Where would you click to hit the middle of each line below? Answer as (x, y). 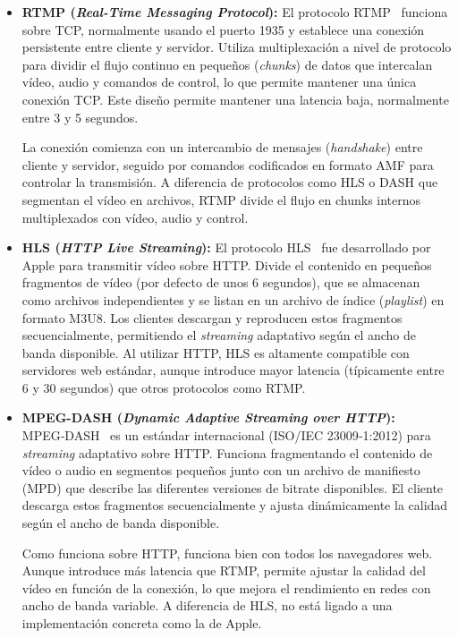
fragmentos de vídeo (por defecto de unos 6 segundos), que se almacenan (221, 282)
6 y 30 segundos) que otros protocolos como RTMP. (164, 387)
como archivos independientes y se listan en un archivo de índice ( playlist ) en (233, 299)
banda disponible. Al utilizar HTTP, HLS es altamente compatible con (216, 352)
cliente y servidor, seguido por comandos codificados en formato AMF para (228, 164)
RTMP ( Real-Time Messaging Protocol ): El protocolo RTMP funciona (235, 12)
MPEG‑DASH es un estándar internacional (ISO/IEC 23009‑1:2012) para (226, 435)
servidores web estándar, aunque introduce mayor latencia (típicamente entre (233, 370)
